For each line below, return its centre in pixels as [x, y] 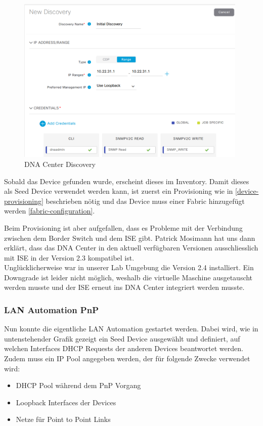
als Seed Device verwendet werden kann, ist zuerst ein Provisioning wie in [119, 191]
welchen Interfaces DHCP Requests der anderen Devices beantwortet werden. [124, 348]
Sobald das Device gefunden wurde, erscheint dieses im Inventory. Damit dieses [127, 181]
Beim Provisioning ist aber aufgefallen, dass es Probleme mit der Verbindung [123, 227]
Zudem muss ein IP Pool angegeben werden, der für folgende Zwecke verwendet [127, 358]
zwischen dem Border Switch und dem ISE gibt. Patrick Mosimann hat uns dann [130, 238]
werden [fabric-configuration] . [50, 211]
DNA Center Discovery [60, 164]
